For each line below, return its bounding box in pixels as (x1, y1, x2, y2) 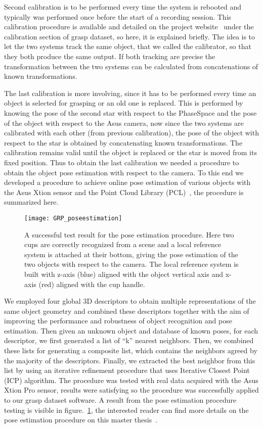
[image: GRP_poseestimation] (24, 214, 122, 222)
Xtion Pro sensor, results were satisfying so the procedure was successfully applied (4, 385, 259, 395)
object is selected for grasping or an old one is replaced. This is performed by (4, 98, 243, 108)
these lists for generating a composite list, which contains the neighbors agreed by (4, 345, 257, 356)
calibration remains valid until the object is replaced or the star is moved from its (4, 147, 257, 158)
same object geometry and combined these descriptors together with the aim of (4, 305, 249, 316)
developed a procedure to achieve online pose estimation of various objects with (4, 177, 251, 187)
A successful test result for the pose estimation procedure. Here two (24, 229, 234, 240)
